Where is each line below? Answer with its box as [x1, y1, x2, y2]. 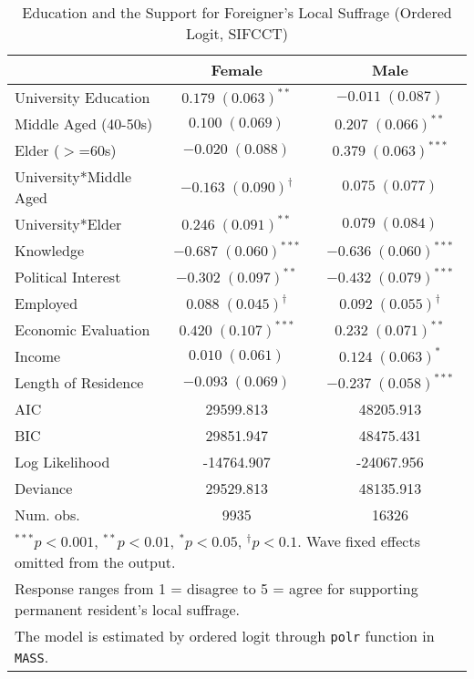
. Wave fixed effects [297, 530, 420, 551]
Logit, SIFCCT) [185, 23, 288, 44]
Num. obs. [15, 504, 80, 525]
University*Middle [15, 166, 132, 187]
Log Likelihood [15, 451, 110, 472]
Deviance [15, 478, 73, 499]
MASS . [15, 646, 49, 667]
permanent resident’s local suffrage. [15, 599, 241, 620]
